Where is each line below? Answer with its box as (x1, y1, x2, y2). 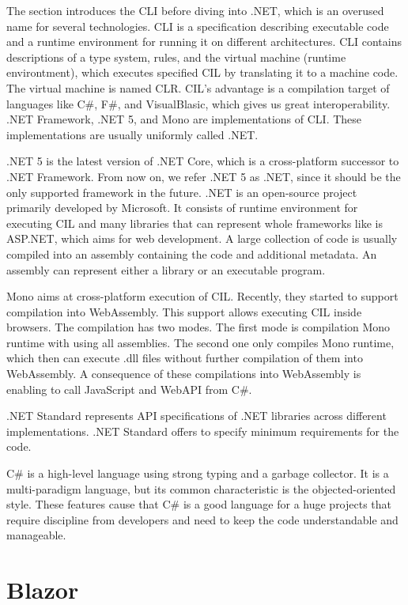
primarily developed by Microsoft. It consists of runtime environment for (6, 199, 358, 216)
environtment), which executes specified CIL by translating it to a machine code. (6, 64, 399, 81)
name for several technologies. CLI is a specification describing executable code (6, 17, 389, 34)
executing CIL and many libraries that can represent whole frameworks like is (6, 214, 383, 231)
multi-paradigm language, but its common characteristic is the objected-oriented (6, 480, 396, 497)
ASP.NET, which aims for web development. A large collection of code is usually (6, 230, 398, 247)
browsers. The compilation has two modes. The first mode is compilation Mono (6, 319, 391, 335)
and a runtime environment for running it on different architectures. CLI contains (6, 33, 402, 50)
